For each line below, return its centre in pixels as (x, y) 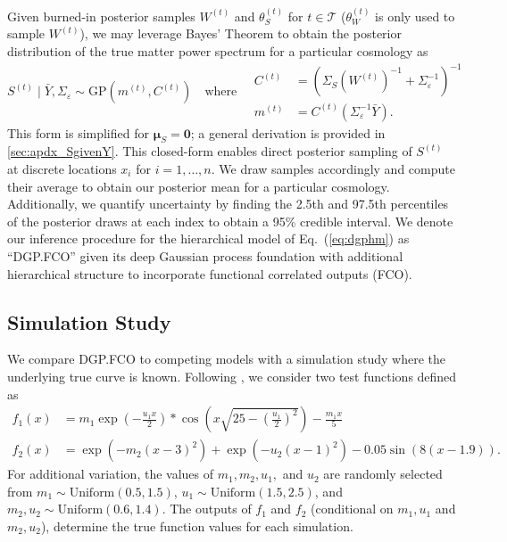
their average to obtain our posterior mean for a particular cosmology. (199, 186)
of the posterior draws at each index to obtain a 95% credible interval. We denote (230, 221)
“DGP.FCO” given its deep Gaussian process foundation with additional (205, 255)
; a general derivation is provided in (288, 132)
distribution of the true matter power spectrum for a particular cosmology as (218, 51)
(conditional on (352, 509)
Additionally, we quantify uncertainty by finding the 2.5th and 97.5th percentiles (228, 204)
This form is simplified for (78, 132)
